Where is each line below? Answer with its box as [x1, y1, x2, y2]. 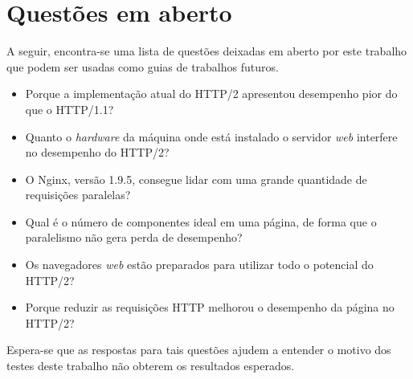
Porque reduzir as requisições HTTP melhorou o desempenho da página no [25, 299, 395, 316]
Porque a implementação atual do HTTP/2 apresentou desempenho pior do [25, 85, 398, 102]
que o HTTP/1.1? [25, 100, 114, 117]
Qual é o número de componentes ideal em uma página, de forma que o [25, 213, 377, 230]
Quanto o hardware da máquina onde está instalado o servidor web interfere [25, 128, 398, 145]
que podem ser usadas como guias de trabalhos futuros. [6, 58, 279, 75]
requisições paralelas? [25, 186, 131, 203]
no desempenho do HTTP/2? [25, 144, 170, 161]
